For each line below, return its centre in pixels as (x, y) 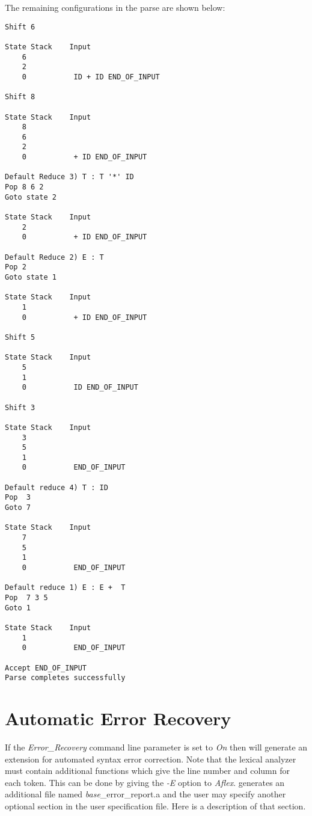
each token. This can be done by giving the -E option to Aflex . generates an (145, 782)
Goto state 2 (31, 197)
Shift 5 (20, 337)
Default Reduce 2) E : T (54, 257)
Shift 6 (20, 27)
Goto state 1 (31, 277)
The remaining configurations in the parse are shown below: (115, 7)
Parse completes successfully (65, 678)
